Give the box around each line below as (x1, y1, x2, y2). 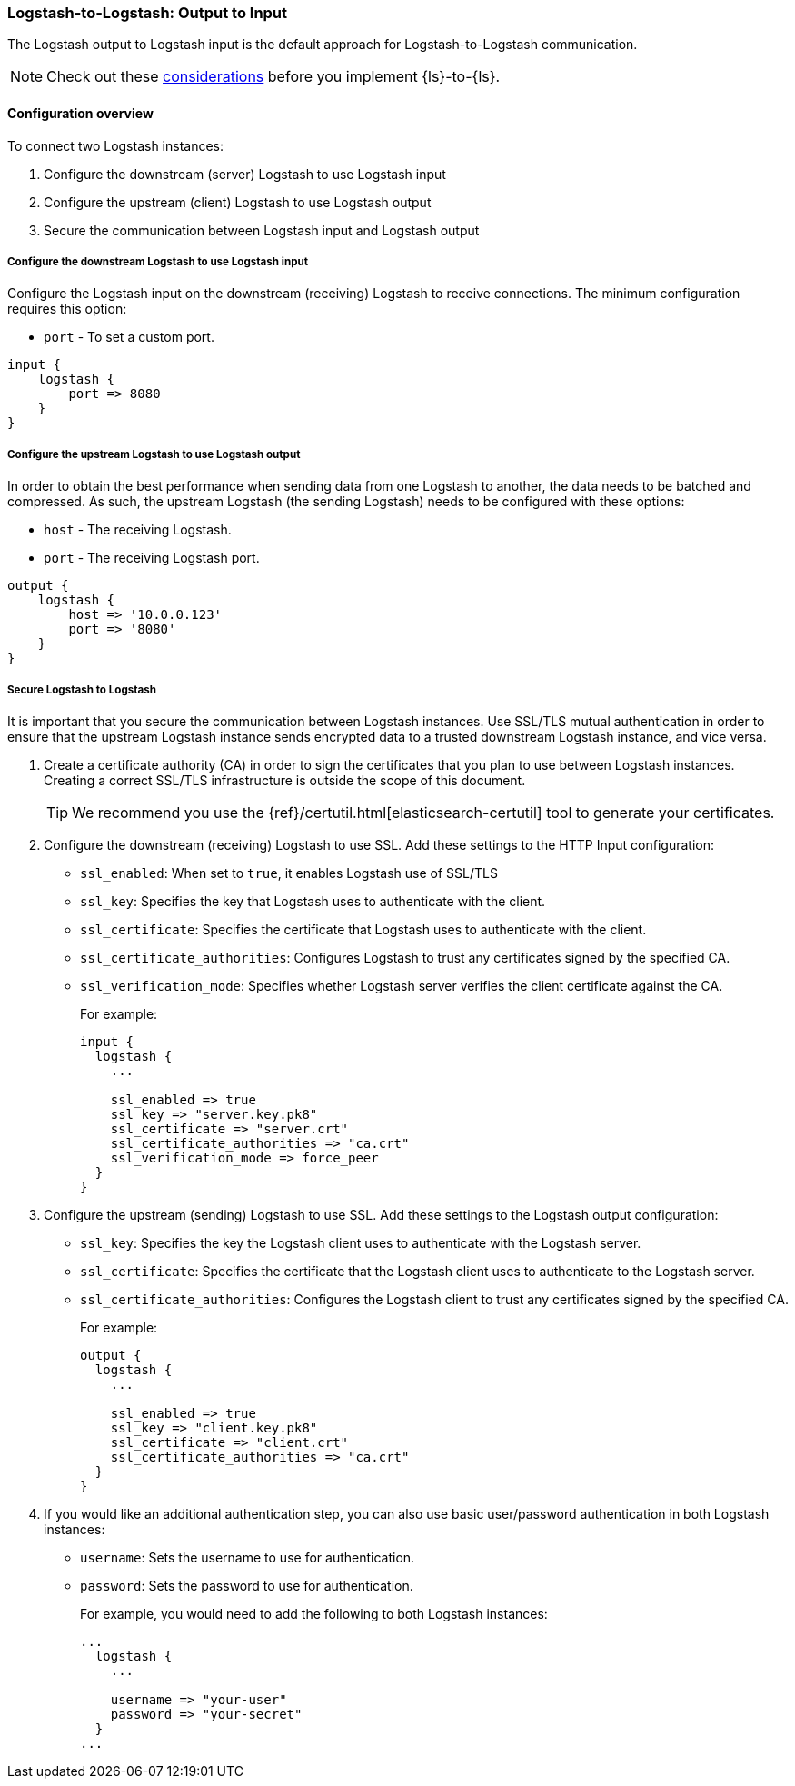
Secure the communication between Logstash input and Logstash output (44, 222, 480, 238)
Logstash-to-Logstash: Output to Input (7, 4, 288, 22)
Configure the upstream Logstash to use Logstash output (7, 447, 301, 461)
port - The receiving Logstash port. (44, 550, 260, 566)
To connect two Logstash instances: (7, 137, 224, 154)
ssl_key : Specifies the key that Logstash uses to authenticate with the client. (80, 893, 546, 909)
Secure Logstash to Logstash (7, 683, 157, 696)
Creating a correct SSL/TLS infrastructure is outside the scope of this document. (44, 772, 526, 788)
